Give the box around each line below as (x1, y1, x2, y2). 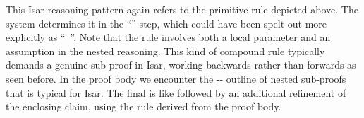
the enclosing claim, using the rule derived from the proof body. (6, 99, 281, 114)
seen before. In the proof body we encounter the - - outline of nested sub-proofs (6, 71, 346, 85)
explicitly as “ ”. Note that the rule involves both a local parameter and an (6, 30, 331, 45)
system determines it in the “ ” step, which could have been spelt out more (6, 16, 327, 30)
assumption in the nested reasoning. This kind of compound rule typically (6, 43, 325, 58)
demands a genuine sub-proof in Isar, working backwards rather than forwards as (6, 57, 356, 72)
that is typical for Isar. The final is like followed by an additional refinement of (6, 85, 346, 100)
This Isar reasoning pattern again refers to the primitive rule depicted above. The (6, 2, 358, 16)
